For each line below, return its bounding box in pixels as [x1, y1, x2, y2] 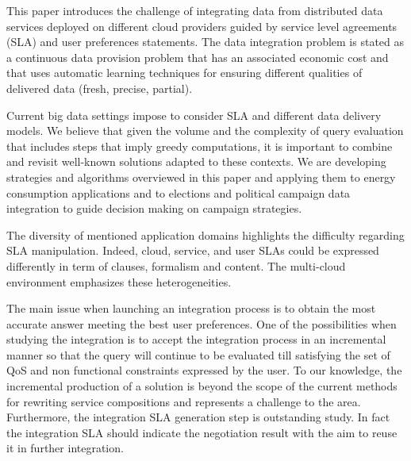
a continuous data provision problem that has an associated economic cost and [6, 48, 389, 65]
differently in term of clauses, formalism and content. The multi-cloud [6, 257, 346, 274]
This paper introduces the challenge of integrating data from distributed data [6, 2, 383, 18]
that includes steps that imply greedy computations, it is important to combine [6, 137, 393, 154]
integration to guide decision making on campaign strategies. [6, 200, 302, 217]
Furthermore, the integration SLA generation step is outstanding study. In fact [6, 409, 390, 425]
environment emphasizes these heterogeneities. [6, 273, 232, 290]
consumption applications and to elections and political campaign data [6, 184, 351, 201]
